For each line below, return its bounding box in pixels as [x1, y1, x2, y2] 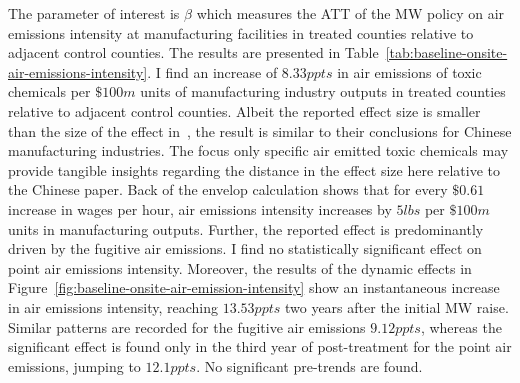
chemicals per [8, 81, 91, 102]
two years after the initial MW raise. [284, 296, 509, 317]
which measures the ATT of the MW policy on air [196, 3, 505, 23]
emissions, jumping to [8, 355, 141, 376]
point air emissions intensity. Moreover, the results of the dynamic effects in [8, 257, 472, 278]
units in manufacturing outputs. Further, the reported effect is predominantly [8, 218, 484, 239]
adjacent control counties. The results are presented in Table [8, 42, 379, 63]
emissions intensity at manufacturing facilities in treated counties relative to [8, 22, 474, 43]
